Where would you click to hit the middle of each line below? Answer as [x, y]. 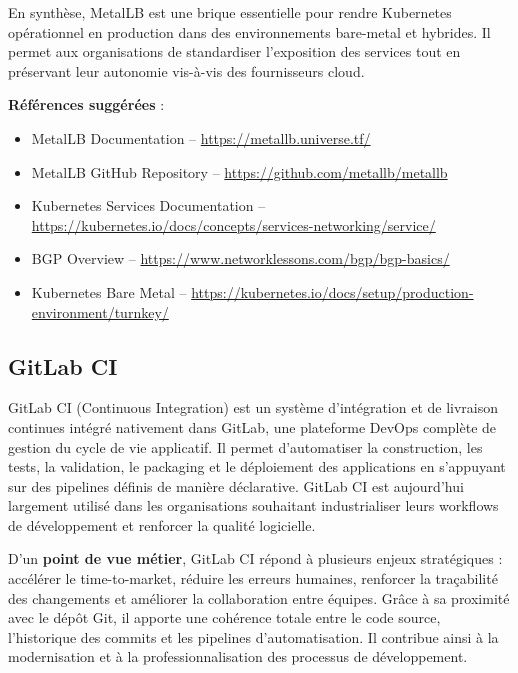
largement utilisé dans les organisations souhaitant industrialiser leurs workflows [253, 505]
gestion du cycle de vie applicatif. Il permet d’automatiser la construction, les [245, 446]
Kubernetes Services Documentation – [148, 205]
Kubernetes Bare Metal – [109, 291]
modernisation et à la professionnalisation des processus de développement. [238, 656]
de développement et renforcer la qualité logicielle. [162, 524]
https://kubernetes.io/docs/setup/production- [332, 291]
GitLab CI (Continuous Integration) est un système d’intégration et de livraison [253, 407]
